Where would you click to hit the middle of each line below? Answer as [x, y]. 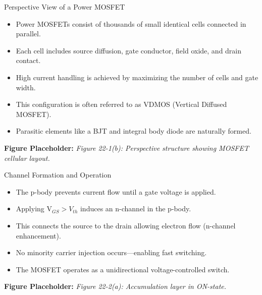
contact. [28, 60]
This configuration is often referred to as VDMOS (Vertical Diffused [121, 104]
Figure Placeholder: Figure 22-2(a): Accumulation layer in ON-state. [115, 286]
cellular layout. [27, 158]
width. [26, 87]
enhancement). [38, 235]
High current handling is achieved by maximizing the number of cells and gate [137, 77]
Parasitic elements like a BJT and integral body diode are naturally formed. [134, 131]
